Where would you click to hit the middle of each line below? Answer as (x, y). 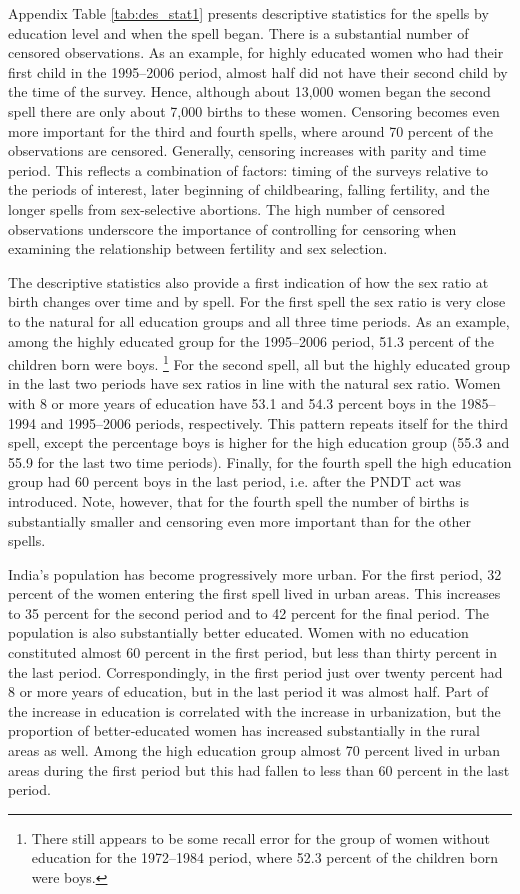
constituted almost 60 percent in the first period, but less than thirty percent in (253, 652)
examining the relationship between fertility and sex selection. (198, 248)
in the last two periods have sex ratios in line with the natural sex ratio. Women (254, 383)
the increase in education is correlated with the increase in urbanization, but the (254, 710)
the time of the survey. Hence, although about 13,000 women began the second (249, 91)
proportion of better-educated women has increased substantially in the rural (244, 730)
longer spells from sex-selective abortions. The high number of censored (226, 208)
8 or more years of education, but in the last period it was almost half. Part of (248, 691)
